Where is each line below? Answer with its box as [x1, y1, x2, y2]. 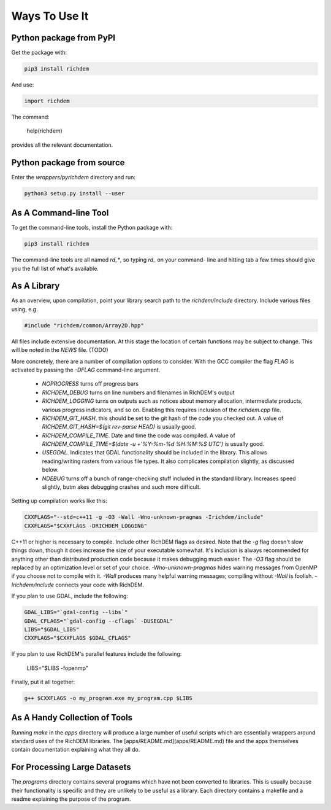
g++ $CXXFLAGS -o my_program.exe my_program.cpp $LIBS [24, 695, 192, 702]
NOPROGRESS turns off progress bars [42, 380, 139, 387]
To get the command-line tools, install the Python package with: [11, 224, 173, 232]
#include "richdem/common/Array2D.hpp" [24, 322, 144, 329]
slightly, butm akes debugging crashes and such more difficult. [42, 483, 201, 491]
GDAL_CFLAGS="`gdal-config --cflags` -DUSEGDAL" [24, 617, 173, 625]
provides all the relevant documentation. [11, 141, 113, 149]
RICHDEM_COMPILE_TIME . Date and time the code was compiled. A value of [42, 432, 235, 439]
